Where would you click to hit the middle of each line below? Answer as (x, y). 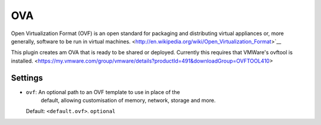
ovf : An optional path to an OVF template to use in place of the (103, 92)
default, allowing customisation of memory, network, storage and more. (128, 101)
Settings (27, 78)
